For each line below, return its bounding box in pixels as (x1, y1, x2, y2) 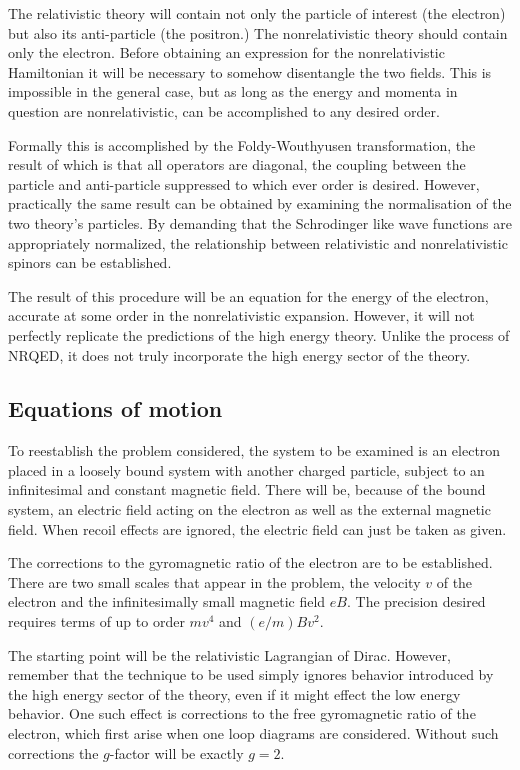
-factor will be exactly (109, 742, 244, 763)
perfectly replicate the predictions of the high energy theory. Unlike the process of (8, 324, 510, 345)
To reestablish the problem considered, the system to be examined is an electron (8, 440, 501, 461)
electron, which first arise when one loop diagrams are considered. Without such (8, 723, 499, 744)
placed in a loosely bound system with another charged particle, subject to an (8, 459, 485, 480)
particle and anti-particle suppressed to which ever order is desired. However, (8, 173, 480, 194)
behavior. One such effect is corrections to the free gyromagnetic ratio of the (8, 703, 476, 724)
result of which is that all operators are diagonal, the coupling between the (8, 154, 466, 175)
